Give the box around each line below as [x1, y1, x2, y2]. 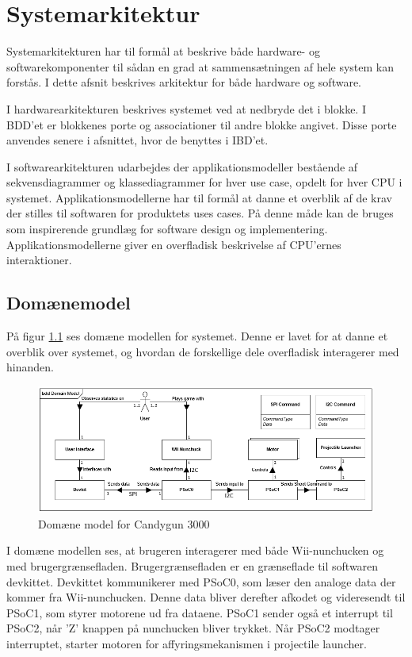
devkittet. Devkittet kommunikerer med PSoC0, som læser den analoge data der [6, 573, 396, 590]
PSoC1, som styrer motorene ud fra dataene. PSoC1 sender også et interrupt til [6, 604, 393, 620]
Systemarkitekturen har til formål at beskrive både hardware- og [6, 43, 320, 60]
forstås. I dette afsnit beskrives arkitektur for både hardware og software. [6, 74, 361, 90]
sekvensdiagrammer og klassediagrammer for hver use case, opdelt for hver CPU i [6, 174, 402, 190]
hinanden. [6, 359, 54, 375]
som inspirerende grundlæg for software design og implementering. [6, 221, 328, 237]
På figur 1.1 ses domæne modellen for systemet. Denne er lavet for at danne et [6, 328, 388, 344]
